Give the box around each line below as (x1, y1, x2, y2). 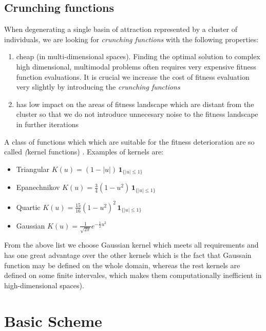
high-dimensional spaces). (4, 280, 84, 290)
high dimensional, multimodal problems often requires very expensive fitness (16, 61, 256, 72)
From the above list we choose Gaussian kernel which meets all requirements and (4, 239, 259, 250)
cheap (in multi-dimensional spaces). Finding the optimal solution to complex (16, 51, 260, 62)
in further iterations (16, 118, 79, 129)
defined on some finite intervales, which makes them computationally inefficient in (4, 270, 262, 281)
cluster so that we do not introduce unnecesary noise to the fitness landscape (16, 109, 258, 119)
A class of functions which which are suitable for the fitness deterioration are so (4, 136, 255, 147)
